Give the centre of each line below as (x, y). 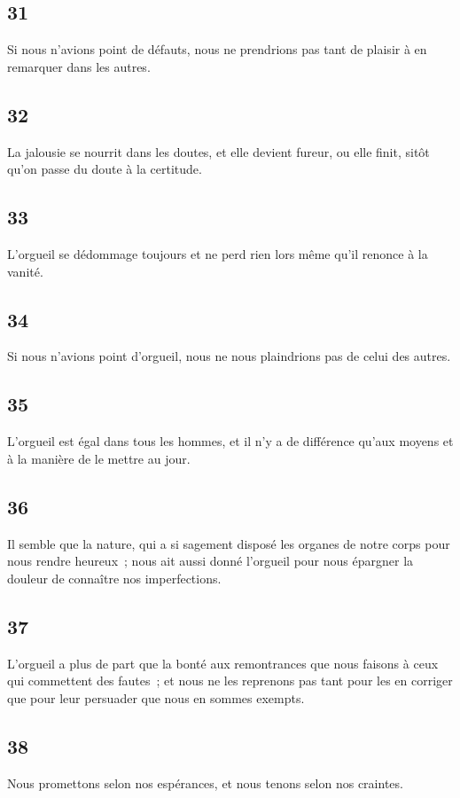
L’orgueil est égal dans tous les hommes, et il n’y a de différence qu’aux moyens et (230, 441)
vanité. (25, 271)
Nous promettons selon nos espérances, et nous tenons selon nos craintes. (205, 782)
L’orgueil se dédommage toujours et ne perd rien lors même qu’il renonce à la (218, 253)
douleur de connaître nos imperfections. (114, 578)
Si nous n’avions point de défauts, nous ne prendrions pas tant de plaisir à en (217, 49)
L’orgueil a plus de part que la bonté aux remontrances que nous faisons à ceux (223, 663)
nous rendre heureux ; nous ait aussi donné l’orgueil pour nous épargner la (211, 561)
